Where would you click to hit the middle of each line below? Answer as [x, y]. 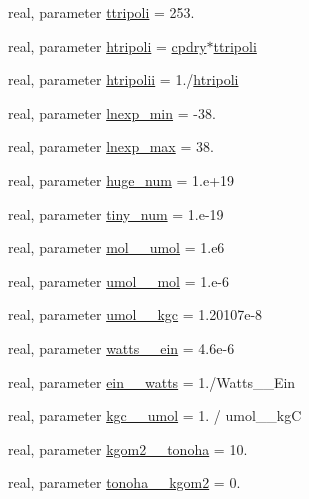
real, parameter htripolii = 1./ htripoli [123, 79]
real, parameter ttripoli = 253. [101, 12]
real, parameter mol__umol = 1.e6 [116, 247]
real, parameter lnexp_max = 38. [111, 146]
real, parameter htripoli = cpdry [107, 45]
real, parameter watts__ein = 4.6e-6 [121, 347]
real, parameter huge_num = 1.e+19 [121, 179]
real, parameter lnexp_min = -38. [112, 112]
